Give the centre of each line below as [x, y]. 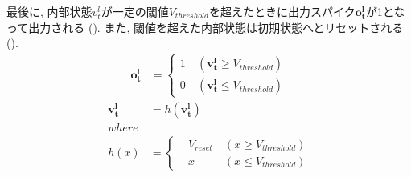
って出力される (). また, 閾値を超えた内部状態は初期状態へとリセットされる [205, 27]
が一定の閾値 [135, 11]
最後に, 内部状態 [49, 11]
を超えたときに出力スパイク [282, 11]
